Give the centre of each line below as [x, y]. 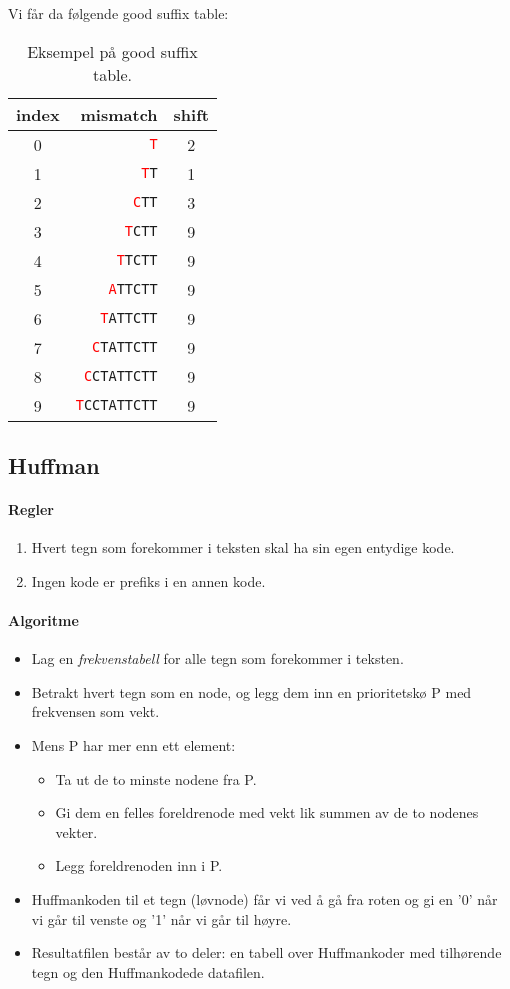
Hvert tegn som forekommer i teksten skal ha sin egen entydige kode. [243, 547]
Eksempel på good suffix [112, 51]
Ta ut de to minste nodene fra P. [156, 778]
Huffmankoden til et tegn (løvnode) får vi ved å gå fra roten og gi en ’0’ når [264, 898]
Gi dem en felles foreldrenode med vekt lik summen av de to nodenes [267, 812]
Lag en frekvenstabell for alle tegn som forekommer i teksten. [217, 658]
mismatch [119, 114]
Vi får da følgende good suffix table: [118, 13]
